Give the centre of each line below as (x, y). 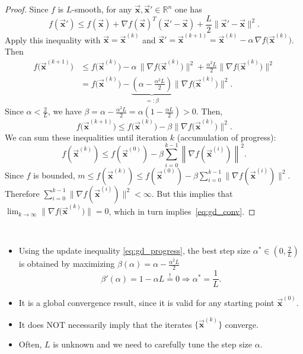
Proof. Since (27, 9)
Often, (30, 344)
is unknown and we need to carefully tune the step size (153, 344)
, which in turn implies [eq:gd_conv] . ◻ (182, 211)
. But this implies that (192, 193)
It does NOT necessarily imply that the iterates (105, 324)
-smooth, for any (102, 9)
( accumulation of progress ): (227, 137)
